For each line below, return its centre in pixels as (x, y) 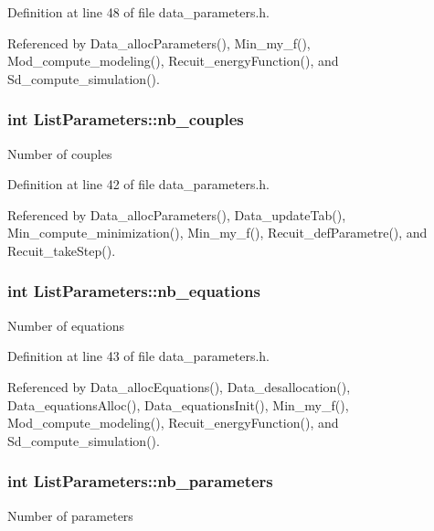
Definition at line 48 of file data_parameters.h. (138, 12)
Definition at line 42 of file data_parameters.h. (138, 184)
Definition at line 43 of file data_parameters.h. (138, 356)
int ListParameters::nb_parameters (140, 481)
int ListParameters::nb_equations (134, 291)
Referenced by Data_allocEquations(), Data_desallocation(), (179, 386)
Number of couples (60, 153)
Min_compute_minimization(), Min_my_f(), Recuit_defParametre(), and (217, 233)
